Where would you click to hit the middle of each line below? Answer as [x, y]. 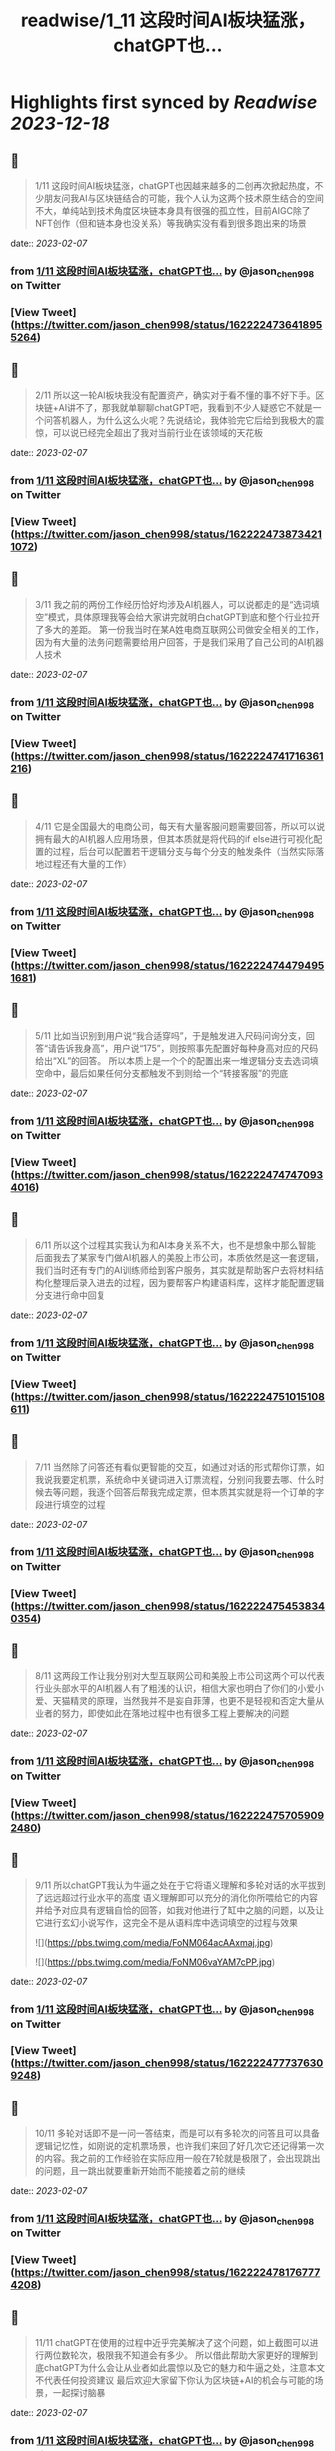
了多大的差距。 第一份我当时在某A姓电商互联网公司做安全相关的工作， [179, 629]
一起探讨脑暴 [79, 2393]
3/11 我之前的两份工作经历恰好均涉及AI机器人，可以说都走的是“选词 [173, 604]
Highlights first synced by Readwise [164, 102]
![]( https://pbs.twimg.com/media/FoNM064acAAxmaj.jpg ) [154, 1943]
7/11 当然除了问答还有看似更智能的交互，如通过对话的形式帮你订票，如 [179, 1467]
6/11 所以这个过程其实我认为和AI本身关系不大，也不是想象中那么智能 [175, 1245]
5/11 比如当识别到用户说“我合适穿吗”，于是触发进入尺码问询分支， [170, 1035]
